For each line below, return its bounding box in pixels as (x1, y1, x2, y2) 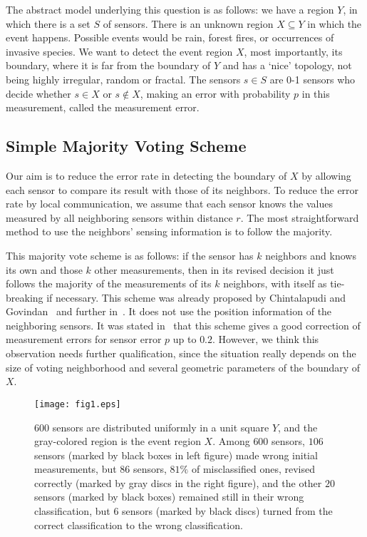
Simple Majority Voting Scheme (6, 135, 247, 157)
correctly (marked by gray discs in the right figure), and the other (34, 475, 322, 490)
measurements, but (34, 461, 117, 476)
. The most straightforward (240, 210, 359, 225)
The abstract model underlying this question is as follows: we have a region (6, 2, 334, 16)
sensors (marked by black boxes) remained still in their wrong (34, 489, 304, 504)
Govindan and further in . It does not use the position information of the (6, 304, 332, 319)
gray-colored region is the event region (34, 434, 201, 449)
